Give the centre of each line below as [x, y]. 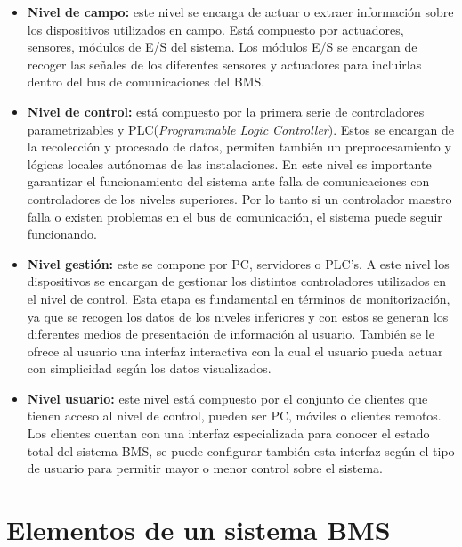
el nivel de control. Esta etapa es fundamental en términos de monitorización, [239, 298]
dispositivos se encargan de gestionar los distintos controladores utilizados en [237, 281]
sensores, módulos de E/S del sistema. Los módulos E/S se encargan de [222, 47]
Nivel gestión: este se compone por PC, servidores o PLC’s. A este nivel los [238, 263]
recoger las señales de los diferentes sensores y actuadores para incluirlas [224, 64]
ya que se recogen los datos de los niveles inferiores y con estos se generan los [238, 316]
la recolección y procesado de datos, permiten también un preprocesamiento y [239, 147]
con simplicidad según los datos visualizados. [149, 368]
